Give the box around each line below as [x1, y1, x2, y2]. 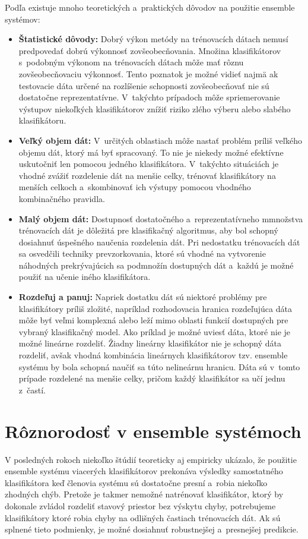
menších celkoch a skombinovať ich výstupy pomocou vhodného [18, 181, 251, 193]
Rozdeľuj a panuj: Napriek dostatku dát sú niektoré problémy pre [18, 291, 267, 303]
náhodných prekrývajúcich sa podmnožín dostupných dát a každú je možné [18, 259, 294, 271]
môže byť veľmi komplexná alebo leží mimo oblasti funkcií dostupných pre [18, 314, 288, 326]
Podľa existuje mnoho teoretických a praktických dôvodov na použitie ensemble [5, 1, 295, 13]
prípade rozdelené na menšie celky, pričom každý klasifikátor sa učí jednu [18, 372, 285, 384]
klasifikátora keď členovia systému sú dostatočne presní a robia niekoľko [5, 476, 268, 488]
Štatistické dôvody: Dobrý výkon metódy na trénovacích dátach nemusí [18, 33, 288, 45]
